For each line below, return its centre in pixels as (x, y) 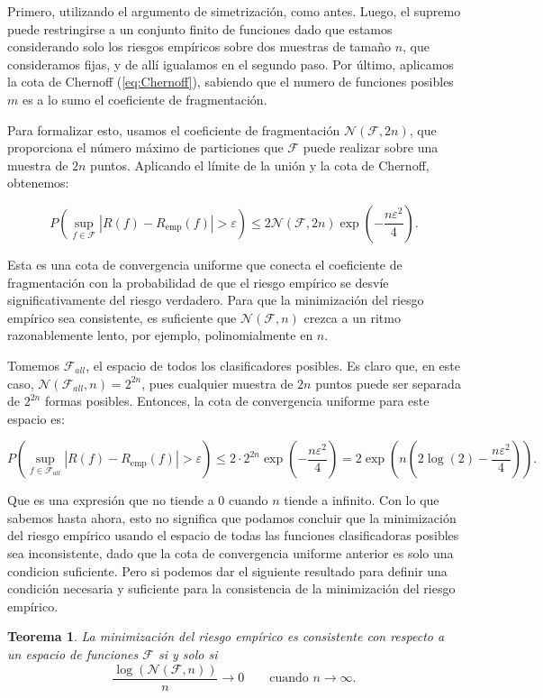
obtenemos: (38, 183)
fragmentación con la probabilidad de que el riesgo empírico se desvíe (198, 282)
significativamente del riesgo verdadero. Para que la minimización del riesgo (216, 300)
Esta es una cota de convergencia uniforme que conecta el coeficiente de (205, 264)
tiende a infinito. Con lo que (362, 500)
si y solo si (188, 654)
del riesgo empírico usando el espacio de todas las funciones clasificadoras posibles (233, 535)
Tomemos (34, 365)
